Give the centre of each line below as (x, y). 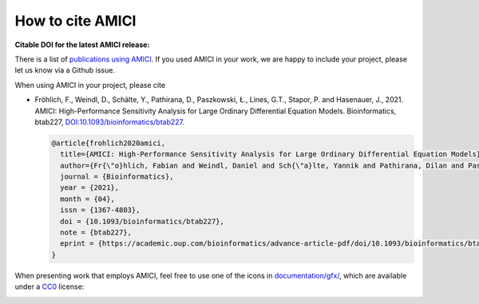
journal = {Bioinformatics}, (117, 177)
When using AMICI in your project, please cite (90, 85)
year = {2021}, (90, 188)
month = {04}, (88, 199)
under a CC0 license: (49, 286)
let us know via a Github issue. (65, 70)
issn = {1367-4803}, (100, 210)
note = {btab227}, (96, 233)
